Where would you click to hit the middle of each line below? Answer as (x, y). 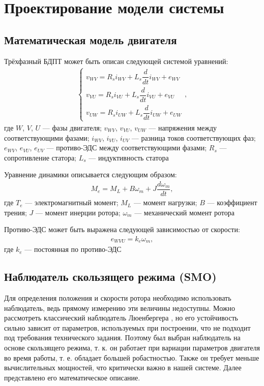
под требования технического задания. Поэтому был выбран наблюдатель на (122, 337)
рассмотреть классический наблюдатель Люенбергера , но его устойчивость (121, 318)
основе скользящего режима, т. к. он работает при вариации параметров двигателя (132, 348)
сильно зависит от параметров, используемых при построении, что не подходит (127, 327)
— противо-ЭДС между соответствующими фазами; (127, 148)
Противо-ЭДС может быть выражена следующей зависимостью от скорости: (122, 229)
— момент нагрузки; (165, 202)
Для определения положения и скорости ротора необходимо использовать (118, 298)
